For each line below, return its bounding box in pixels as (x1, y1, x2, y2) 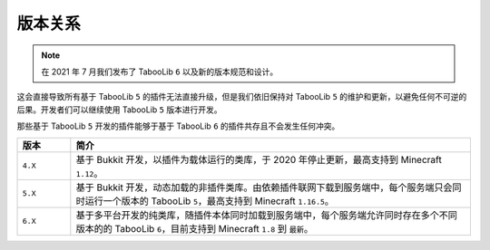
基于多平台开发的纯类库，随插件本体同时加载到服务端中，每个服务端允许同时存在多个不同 (75, 208, 458, 221)
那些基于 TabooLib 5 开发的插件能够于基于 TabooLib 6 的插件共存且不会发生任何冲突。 (16, 120, 340, 131)
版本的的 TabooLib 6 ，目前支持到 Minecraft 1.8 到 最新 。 (75, 222, 314, 235)
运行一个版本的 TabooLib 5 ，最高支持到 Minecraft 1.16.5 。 (84, 195, 335, 207)
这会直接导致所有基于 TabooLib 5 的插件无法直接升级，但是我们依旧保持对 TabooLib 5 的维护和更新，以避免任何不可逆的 (16, 91, 467, 102)
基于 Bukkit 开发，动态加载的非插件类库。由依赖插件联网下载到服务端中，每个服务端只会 (75, 181, 453, 194)
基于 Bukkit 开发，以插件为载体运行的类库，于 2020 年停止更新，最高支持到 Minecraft (75, 153, 442, 166)
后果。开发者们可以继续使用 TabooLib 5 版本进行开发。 (16, 104, 222, 115)
